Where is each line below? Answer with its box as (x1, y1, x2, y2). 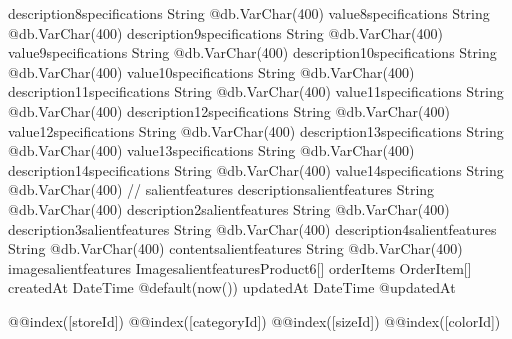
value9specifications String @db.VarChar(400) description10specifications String (8, 42, 497, 63)
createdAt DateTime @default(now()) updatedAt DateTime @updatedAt (8, 277, 456, 298)
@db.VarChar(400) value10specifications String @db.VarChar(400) (8, 61, 415, 82)
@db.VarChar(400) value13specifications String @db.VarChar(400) (8, 140, 415, 161)
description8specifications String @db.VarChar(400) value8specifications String (8, 3, 490, 23)
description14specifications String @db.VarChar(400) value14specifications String (8, 159, 504, 180)
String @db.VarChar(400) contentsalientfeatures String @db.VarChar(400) (8, 238, 463, 259)
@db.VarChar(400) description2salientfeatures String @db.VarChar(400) (8, 198, 450, 219)
